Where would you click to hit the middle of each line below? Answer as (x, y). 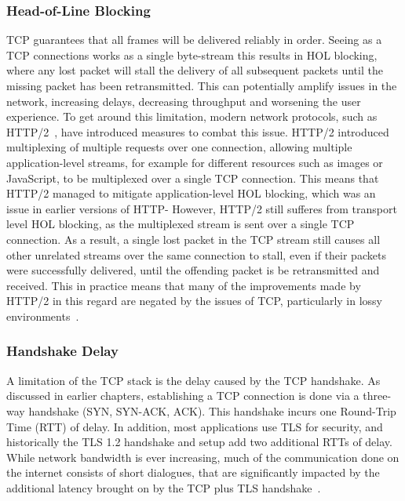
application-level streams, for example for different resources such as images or (195, 162)
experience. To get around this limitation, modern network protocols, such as (192, 116)
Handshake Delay (62, 351)
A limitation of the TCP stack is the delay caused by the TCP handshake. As (193, 380)
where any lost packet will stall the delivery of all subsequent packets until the (195, 70)
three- (377, 396)
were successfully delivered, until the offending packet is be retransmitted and (193, 270)
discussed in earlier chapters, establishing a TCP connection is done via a (183, 396)
